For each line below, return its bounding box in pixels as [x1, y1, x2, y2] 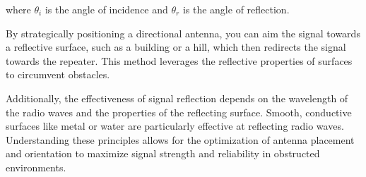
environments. [6, 159, 66, 174]
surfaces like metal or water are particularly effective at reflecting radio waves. [6, 118, 344, 133]
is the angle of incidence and [45, 2, 168, 16]
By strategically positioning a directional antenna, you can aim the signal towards [6, 25, 360, 40]
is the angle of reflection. [182, 2, 290, 16]
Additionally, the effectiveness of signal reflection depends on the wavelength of [6, 90, 348, 105]
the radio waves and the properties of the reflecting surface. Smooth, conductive [6, 104, 352, 119]
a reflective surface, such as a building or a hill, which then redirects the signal [6, 39, 346, 54]
